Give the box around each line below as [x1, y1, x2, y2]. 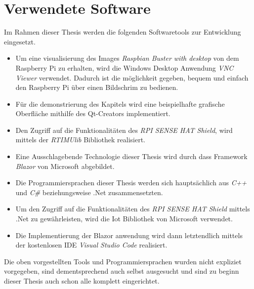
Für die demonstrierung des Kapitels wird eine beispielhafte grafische [15, 98, 225, 109]
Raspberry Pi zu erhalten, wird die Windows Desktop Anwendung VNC [15, 62, 234, 73]
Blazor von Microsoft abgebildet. [15, 161, 115, 171]
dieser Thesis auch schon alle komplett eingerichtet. [4, 276, 160, 286]
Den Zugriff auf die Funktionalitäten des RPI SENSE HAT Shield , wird [15, 124, 233, 135]
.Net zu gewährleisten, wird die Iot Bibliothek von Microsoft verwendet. [15, 213, 233, 224]
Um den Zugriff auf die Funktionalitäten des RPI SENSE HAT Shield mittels [15, 204, 250, 214]
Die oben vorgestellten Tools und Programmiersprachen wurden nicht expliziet [4, 256, 242, 266]
